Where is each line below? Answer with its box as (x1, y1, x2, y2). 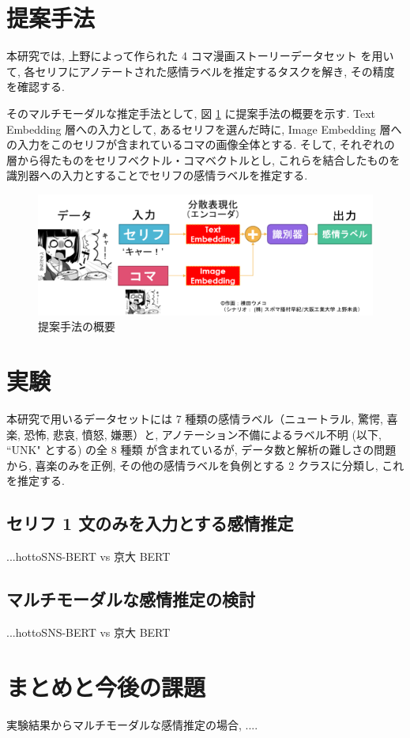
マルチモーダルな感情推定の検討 (6, 587, 255, 611)
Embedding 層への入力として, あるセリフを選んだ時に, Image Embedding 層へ (6, 120, 402, 137)
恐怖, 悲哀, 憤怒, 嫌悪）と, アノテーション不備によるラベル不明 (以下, (24, 426, 382, 442)
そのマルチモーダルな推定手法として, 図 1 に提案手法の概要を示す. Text (6, 104, 376, 121)
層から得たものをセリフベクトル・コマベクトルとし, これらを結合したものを (6, 151, 401, 168)
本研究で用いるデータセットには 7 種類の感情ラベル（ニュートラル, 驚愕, (6, 410, 383, 426)
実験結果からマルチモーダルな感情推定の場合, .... (6, 716, 258, 732)
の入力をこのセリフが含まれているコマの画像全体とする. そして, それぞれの (6, 136, 395, 153)
